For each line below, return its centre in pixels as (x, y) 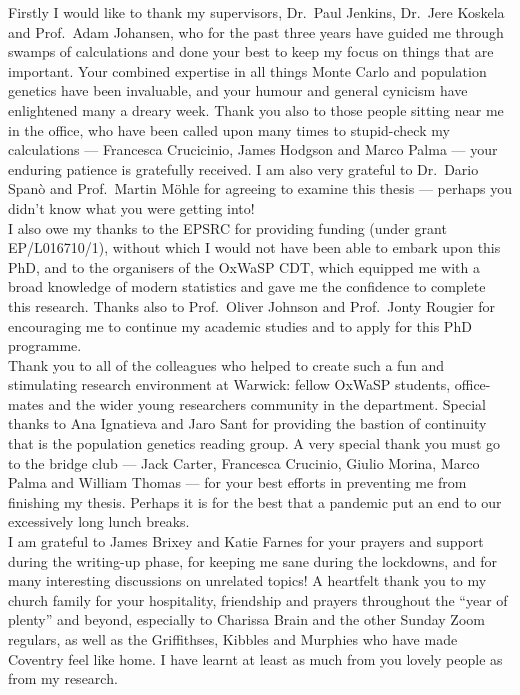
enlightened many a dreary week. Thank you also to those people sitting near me (256, 109)
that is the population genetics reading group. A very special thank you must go (254, 443)
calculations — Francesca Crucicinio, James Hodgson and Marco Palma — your (253, 149)
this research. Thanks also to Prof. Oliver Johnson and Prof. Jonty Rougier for (252, 305)
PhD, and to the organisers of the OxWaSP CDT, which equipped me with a (244, 266)
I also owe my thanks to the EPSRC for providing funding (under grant (227, 227)
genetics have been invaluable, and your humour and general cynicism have (238, 90)
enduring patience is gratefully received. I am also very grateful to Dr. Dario (243, 168)
